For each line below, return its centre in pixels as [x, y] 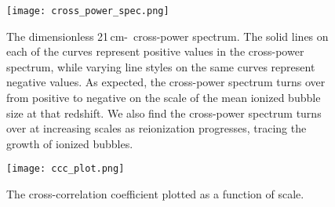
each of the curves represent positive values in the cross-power [155, 51]
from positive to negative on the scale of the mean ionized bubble [164, 98]
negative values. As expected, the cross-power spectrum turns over [166, 82]
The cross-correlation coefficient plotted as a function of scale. [155, 194]
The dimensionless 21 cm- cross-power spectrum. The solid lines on [167, 36]
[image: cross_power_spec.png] [88, 11]
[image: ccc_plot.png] [66, 169]
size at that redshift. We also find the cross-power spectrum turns [164, 113]
